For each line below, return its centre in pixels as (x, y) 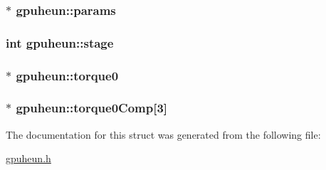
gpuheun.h (28, 158)
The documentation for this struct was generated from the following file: (163, 134)
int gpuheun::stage (60, 42)
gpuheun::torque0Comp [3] (92, 108)
